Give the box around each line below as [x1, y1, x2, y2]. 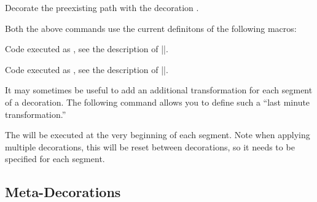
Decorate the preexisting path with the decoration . [5, 1, 199, 14]
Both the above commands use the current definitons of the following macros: [5, 21, 297, 34]
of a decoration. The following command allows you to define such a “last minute [5, 95, 310, 108]
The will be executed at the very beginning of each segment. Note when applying [5, 128, 310, 141]
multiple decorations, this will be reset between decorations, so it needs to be [5, 140, 295, 153]
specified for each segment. [5, 152, 105, 165]
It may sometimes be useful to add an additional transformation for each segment [5, 84, 313, 96]
